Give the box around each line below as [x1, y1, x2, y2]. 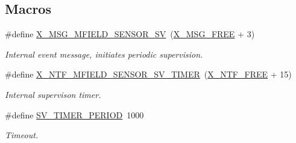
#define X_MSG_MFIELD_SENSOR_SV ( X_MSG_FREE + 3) [5, 28, 255, 40]
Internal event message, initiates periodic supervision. [5, 47, 203, 60]
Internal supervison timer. [5, 88, 101, 100]
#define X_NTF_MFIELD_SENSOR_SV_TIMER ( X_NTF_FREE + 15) [5, 68, 292, 81]
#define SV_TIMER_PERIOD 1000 [5, 108, 144, 121]
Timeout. [5, 129, 39, 141]
